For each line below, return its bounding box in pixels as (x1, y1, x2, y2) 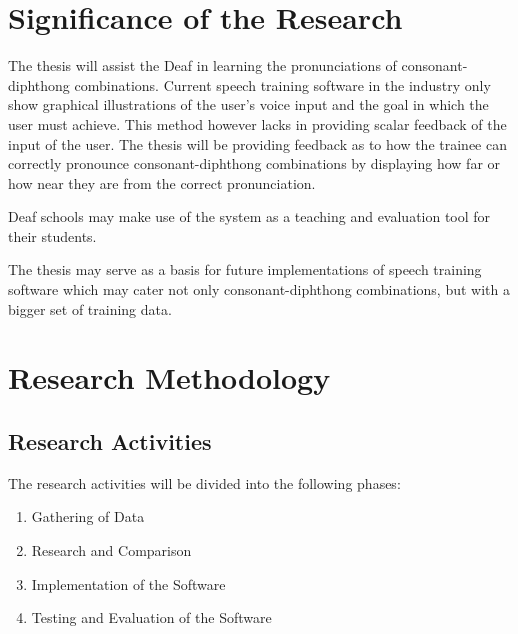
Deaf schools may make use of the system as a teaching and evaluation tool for (8, 206, 491, 227)
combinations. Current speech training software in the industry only (74, 74, 491, 95)
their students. (8, 225, 97, 246)
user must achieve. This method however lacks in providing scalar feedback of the (8, 113, 507, 134)
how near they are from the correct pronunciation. (8, 172, 316, 193)
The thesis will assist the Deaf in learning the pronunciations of (8, 55, 397, 76)
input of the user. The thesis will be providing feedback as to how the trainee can (8, 133, 507, 154)
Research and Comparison (31, 540, 192, 561)
